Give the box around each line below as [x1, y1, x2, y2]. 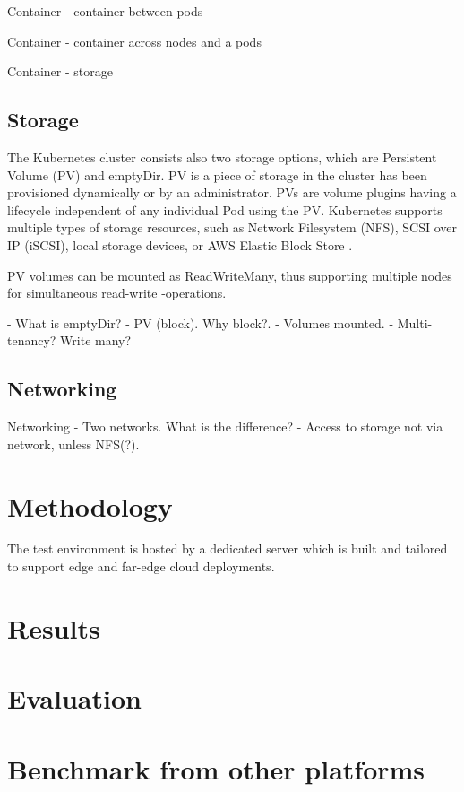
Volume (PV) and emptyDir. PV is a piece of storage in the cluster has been [7, 165, 427, 184]
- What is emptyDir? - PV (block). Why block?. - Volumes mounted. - [7, 313, 394, 332]
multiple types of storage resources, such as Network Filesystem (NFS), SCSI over [7, 218, 458, 237]
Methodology [7, 487, 173, 524]
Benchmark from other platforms [7, 750, 425, 787]
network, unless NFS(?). [7, 434, 140, 453]
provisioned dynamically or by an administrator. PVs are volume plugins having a [7, 183, 457, 202]
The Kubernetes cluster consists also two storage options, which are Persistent [7, 147, 437, 166]
